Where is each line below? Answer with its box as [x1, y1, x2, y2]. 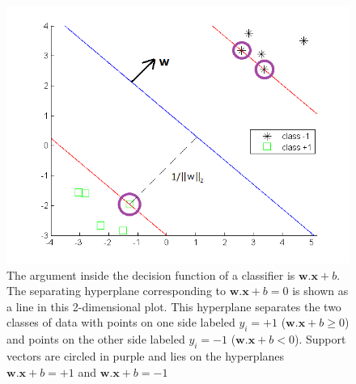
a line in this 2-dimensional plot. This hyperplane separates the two [6, 297, 341, 314]
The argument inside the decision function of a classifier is [6, 266, 295, 283]
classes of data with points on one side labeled [6, 314, 235, 331]
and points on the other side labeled [6, 331, 185, 348]
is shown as [292, 282, 349, 299]
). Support [294, 331, 346, 348]
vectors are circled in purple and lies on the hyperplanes [6, 347, 285, 364]
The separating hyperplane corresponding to [6, 282, 227, 299]
